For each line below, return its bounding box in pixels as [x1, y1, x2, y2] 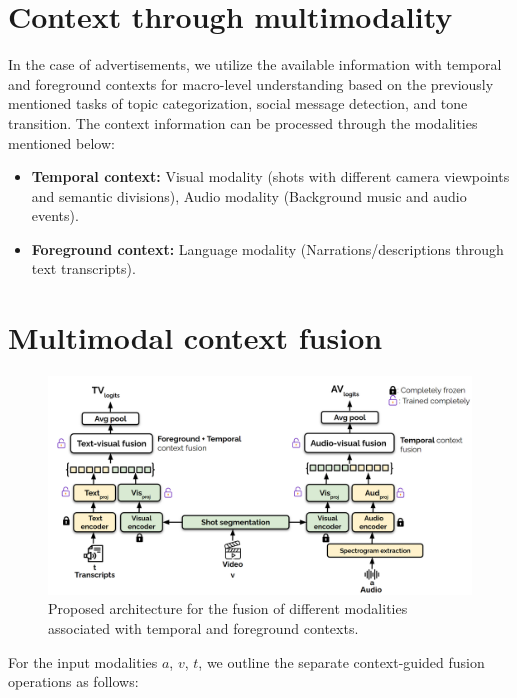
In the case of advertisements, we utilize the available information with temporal [8, 54, 502, 75]
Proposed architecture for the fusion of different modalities [48, 598, 408, 619]
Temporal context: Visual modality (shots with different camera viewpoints [31, 166, 510, 187]
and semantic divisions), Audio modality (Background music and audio [31, 185, 467, 206]
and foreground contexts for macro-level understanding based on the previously [8, 73, 494, 94]
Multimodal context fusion [8, 317, 383, 358]
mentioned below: [8, 132, 115, 153]
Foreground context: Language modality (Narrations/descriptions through [31, 238, 504, 259]
